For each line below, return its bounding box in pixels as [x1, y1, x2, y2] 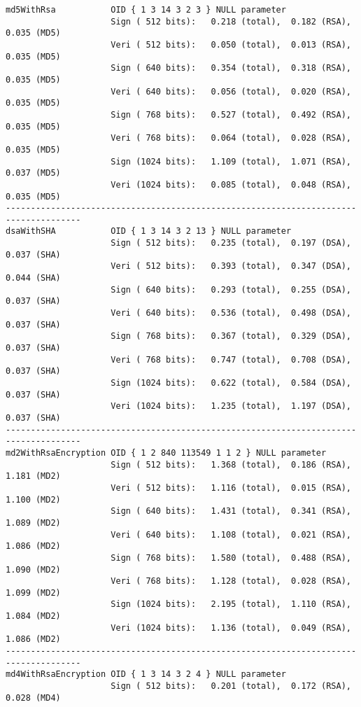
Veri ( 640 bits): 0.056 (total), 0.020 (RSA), [111, 86, 351, 97]
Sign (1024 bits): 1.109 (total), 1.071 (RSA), [111, 156, 351, 167]
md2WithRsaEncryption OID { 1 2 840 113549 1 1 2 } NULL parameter [6, 447, 327, 458]
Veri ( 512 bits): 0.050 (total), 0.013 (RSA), [111, 39, 351, 50]
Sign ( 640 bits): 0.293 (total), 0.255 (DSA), [111, 284, 351, 295]
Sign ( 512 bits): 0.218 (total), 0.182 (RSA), [111, 16, 351, 27]
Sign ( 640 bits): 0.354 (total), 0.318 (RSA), [111, 63, 351, 73]
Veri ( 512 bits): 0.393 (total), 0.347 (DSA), [111, 261, 351, 272]
